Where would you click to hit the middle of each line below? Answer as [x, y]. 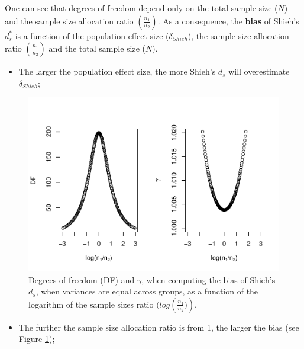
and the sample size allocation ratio [69, 20]
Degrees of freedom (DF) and [82, 279]
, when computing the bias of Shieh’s [208, 279]
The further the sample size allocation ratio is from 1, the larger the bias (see [159, 327]
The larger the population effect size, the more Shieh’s [117, 71]
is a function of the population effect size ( [92, 35]
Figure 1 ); [37, 339]
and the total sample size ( [97, 48]
